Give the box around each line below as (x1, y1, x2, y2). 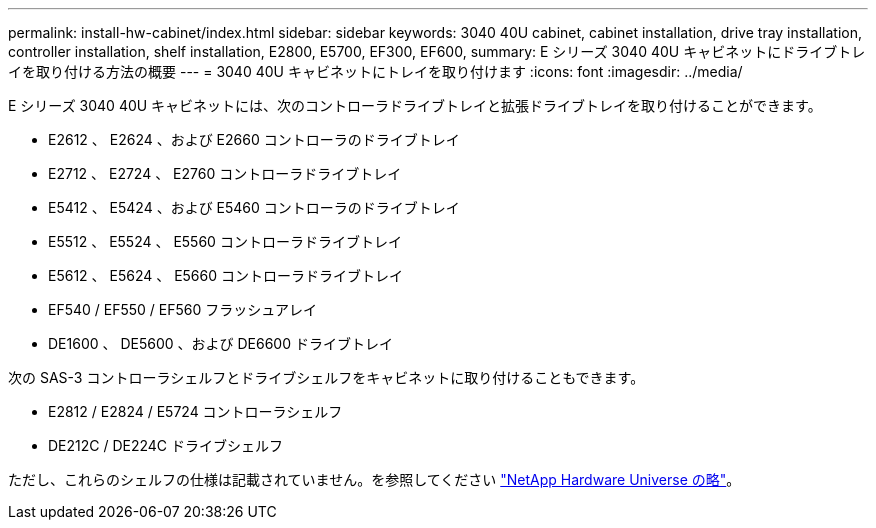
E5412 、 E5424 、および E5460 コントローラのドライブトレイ (48, 199, 460, 216)
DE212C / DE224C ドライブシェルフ (48, 437, 284, 454)
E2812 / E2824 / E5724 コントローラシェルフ (48, 403, 343, 420)
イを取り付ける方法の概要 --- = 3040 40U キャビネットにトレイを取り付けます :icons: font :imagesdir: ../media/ (8, 63, 743, 80)
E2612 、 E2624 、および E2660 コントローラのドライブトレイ (48, 131, 460, 148)
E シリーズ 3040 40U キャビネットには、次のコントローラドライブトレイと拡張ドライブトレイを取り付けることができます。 (8, 97, 822, 114)
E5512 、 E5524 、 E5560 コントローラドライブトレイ (48, 233, 402, 250)
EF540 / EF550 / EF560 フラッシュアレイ (48, 301, 317, 318)
